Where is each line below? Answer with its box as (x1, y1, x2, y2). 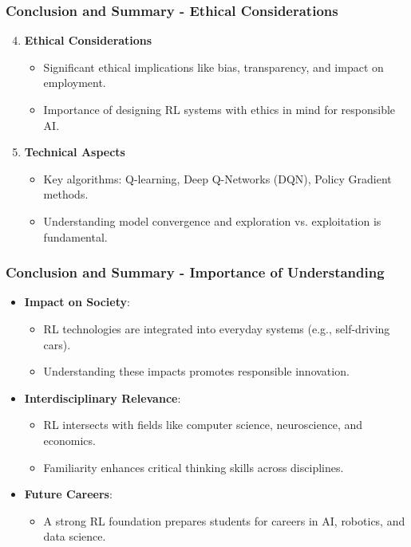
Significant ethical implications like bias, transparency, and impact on (43, 58, 384, 75)
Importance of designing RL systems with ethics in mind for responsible (43, 101, 396, 117)
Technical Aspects (24, 144, 125, 160)
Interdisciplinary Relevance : (24, 389, 181, 406)
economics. (43, 431, 96, 448)
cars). (43, 336, 71, 352)
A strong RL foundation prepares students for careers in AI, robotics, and (43, 512, 405, 529)
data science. (43, 528, 106, 545)
